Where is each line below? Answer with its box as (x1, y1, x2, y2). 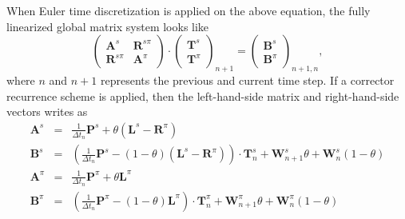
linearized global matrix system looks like (6, 18, 209, 34)
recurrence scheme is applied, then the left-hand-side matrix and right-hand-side (6, 87, 399, 104)
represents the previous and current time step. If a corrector (100, 71, 395, 88)
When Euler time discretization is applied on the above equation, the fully (6, 2, 371, 18)
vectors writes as (6, 103, 88, 120)
